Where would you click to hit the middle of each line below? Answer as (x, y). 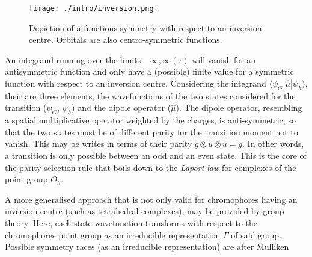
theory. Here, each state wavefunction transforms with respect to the (131, 222)
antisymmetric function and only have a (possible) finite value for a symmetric (149, 71)
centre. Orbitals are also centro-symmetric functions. (126, 39)
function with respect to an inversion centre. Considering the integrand (136, 83)
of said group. (256, 234)
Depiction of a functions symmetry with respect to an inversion (145, 27)
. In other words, (273, 144)
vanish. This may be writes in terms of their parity (99, 144)
